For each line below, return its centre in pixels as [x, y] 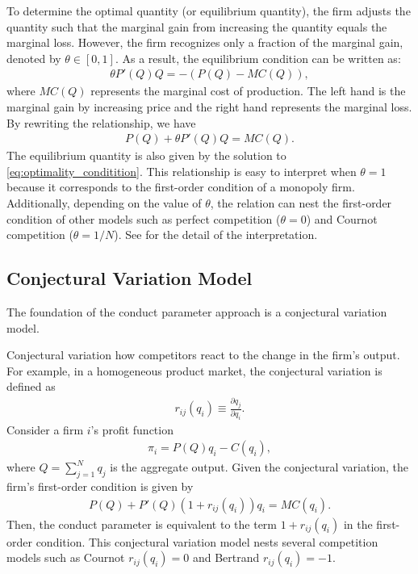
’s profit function [132, 429]
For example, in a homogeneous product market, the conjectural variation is [194, 370]
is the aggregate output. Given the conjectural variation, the [259, 467]
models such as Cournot [66, 557]
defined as [31, 386]
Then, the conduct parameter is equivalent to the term [142, 524]
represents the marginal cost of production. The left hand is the [248, 91]
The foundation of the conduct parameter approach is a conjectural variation [197, 311]
